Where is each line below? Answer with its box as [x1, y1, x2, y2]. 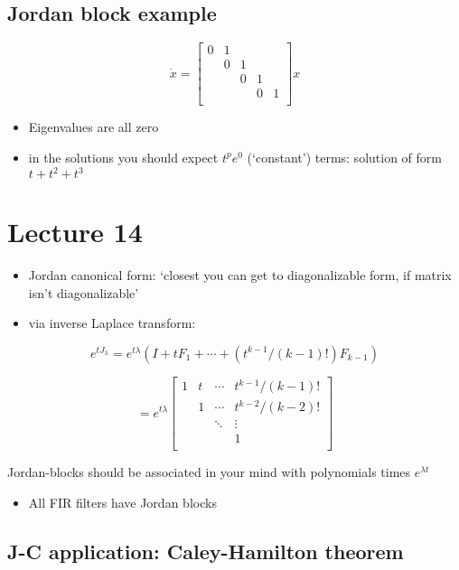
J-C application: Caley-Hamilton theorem [7, 537, 404, 565]
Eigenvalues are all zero [28, 117, 159, 136]
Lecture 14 [7, 213, 143, 250]
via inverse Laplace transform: [28, 313, 196, 332]
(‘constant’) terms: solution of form [247, 147, 442, 166]
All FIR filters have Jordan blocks [28, 492, 217, 511]
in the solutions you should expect [28, 147, 219, 166]
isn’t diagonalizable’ [28, 283, 139, 302]
